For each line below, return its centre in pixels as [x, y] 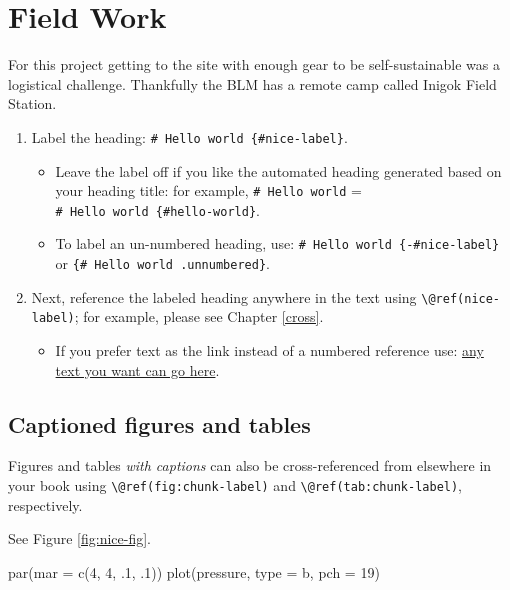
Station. [32, 103]
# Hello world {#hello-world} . [157, 209]
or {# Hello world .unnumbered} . [162, 263]
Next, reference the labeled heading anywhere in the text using [224, 296]
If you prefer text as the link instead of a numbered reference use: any [269, 350]
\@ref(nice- [461, 298]
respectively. [45, 504]
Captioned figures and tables [159, 423]
